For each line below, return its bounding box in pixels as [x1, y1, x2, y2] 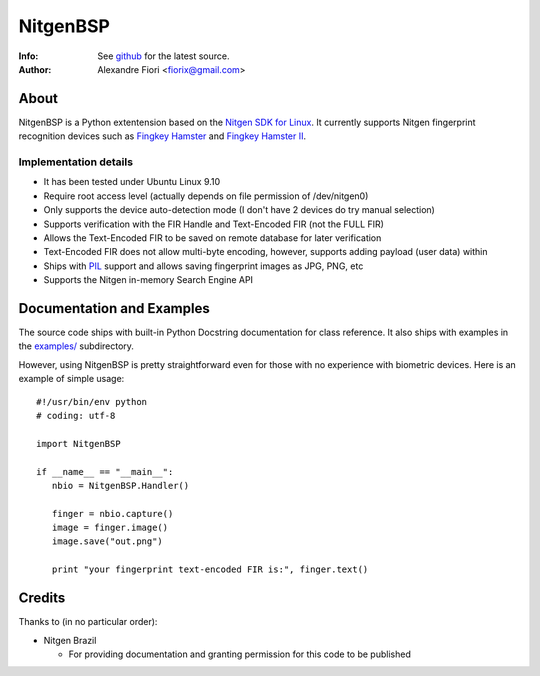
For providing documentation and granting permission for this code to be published [68, 648, 412, 660]
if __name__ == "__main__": [36, 466, 174, 477]
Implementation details [18, 155, 134, 169]
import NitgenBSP [36, 438, 121, 449]
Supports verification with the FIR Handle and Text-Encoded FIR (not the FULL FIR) [43, 218, 385, 230]
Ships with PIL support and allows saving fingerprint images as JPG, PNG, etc [43, 260, 364, 272]
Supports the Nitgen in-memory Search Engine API [43, 274, 254, 286]
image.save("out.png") [51, 536, 164, 547]
